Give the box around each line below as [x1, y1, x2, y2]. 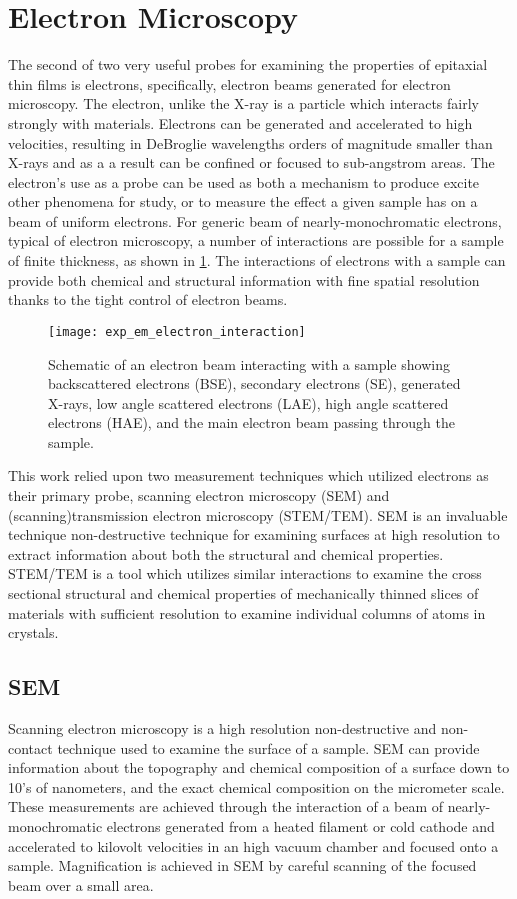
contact [8, 737, 53, 758]
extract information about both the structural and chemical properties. [8, 543, 444, 564]
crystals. [8, 622, 59, 643]
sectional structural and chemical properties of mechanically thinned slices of [8, 583, 479, 604]
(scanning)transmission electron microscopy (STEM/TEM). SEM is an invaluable [8, 504, 508, 525]
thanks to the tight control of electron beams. [8, 289, 288, 310]
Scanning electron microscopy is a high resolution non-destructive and [8, 718, 437, 739]
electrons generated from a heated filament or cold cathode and [106, 815, 495, 836]
